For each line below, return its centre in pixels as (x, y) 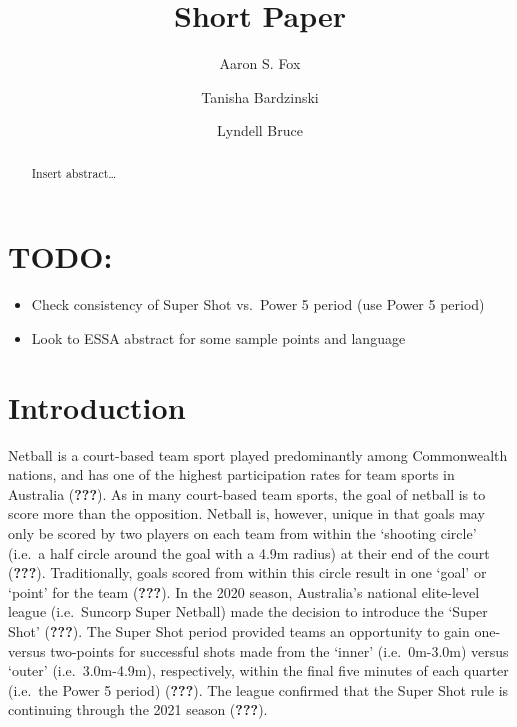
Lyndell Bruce (260, 130)
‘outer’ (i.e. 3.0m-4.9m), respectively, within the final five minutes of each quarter (258, 670)
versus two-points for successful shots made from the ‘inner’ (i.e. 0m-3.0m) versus (258, 650)
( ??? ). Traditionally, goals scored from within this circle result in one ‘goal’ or (247, 572)
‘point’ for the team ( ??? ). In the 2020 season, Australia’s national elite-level (244, 591)
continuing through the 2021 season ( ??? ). (138, 709)
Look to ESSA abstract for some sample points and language (218, 337)
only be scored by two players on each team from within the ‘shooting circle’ (242, 532)
